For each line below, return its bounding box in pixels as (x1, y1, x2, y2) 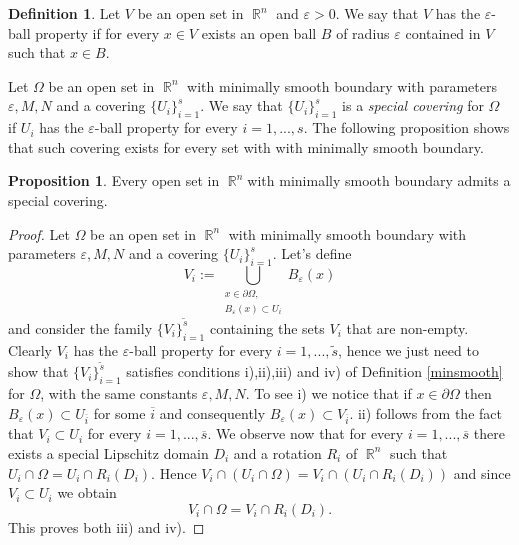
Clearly (8, 339, 52, 360)
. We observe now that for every (207, 423, 404, 444)
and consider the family (8, 317, 153, 338)
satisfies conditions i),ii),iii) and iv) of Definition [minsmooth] (126, 361, 503, 382)
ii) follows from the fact (357, 402, 502, 423)
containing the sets (209, 317, 325, 338)
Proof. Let (8, 223, 70, 244)
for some (93, 402, 146, 423)
